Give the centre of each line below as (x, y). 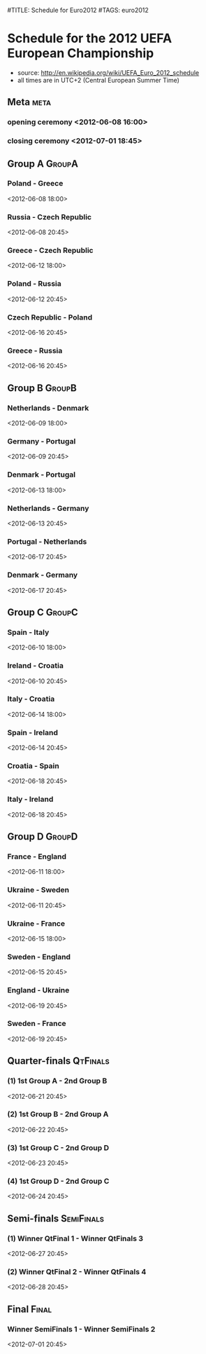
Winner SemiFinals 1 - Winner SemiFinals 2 (81, 1329)
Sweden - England (39, 957)
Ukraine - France (36, 923)
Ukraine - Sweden (38, 890)
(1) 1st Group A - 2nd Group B (57, 1081)
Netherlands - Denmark (48, 408)
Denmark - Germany (43, 575)
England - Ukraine (38, 990)
